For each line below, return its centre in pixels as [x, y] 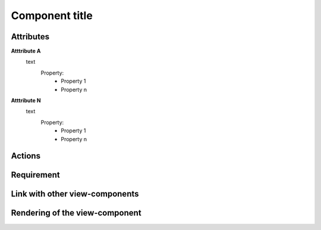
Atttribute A [26, 51]
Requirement [36, 175]
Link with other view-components [75, 194]
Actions [26, 156]
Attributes [30, 37]
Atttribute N [26, 101]
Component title [52, 15]
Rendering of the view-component [76, 213]
